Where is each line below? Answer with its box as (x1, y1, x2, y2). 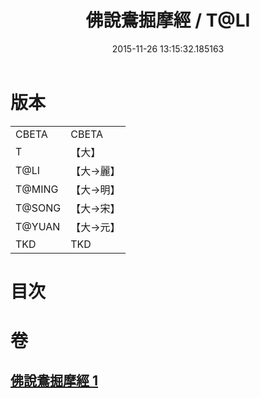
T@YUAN (15, 219, 61, 233)
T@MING (15, 182, 59, 196)
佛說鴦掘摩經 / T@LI (85, 9, 251, 32)
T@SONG (15, 201, 62, 215)
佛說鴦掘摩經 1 (10, 372, 99, 390)
